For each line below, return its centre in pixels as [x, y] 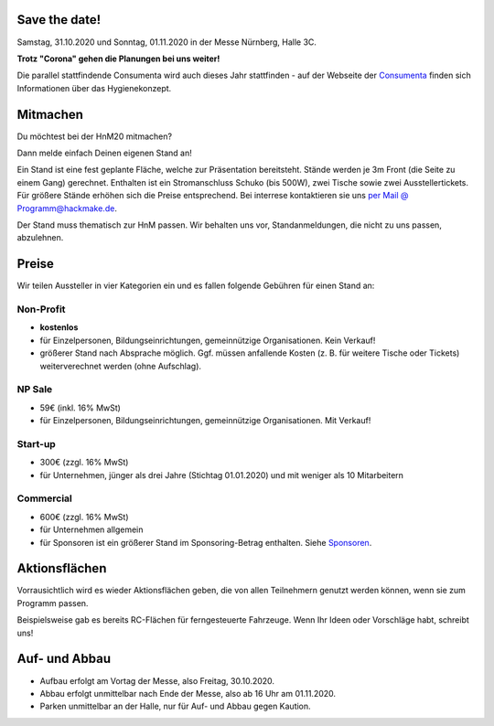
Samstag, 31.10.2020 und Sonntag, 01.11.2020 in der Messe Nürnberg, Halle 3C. [167, 42]
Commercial [44, 498]
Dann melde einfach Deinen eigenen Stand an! [104, 153]
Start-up [37, 443]
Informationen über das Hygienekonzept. [94, 88]
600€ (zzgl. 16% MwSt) [84, 517]
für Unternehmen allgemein [91, 529]
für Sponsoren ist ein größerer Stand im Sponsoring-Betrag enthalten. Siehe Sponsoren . [206, 542]
